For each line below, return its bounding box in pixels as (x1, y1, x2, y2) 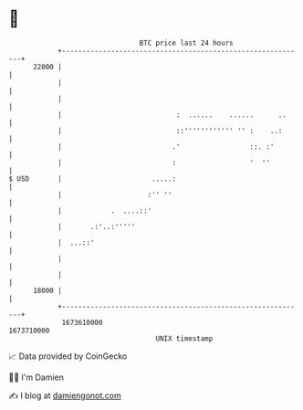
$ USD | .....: (8, 173, 177, 184)
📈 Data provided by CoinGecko (8, 351, 128, 362)
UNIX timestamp (155, 333, 214, 343)
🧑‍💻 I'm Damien (8, 372, 65, 383)
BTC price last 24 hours (139, 38, 234, 47)
